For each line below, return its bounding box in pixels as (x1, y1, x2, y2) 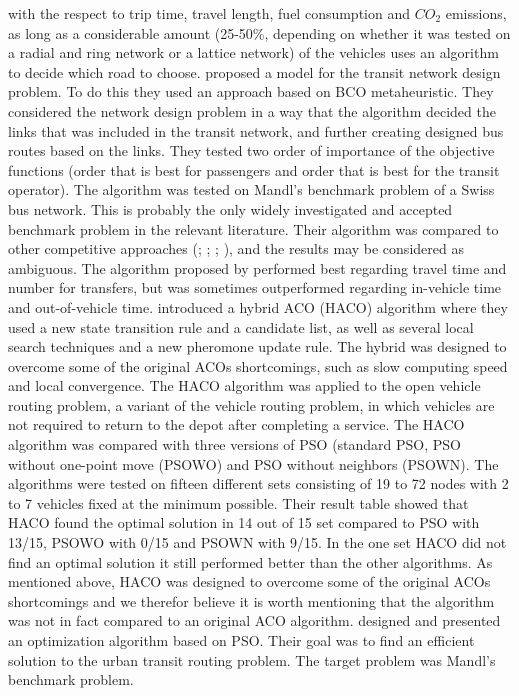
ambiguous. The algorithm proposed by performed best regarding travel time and (8, 257, 507, 278)
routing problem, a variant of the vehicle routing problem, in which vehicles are (8, 394, 495, 415)
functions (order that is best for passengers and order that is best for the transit (8, 159, 500, 180)
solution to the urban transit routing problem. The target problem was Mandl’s (8, 649, 496, 670)
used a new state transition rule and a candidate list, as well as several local (8, 316, 474, 337)
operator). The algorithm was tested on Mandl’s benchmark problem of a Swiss (8, 179, 495, 200)
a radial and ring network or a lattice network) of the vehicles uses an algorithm (8, 42, 499, 63)
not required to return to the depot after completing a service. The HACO (8, 414, 465, 435)
